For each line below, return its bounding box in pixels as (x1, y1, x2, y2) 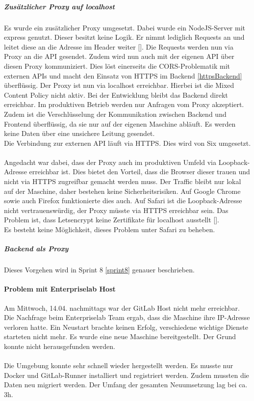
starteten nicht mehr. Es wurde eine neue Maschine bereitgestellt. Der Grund (4, 331, 236, 342)
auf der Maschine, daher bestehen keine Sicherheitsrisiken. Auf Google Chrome (4, 186, 241, 196)
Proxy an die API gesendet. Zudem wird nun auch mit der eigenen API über (4, 51, 234, 61)
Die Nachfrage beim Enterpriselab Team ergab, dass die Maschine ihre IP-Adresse (4, 312, 250, 322)
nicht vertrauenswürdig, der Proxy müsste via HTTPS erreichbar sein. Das (4, 205, 229, 215)
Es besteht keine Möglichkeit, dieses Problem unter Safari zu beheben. (4, 224, 215, 235)
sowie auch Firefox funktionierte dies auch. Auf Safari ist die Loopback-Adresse (4, 195, 242, 206)
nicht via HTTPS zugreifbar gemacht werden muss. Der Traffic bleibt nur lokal (4, 176, 241, 187)
